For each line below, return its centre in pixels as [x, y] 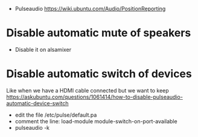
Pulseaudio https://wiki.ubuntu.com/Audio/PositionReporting [90, 9]
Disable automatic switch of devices [99, 74]
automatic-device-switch [37, 103]
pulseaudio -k [32, 127]
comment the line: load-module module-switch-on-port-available [96, 121]
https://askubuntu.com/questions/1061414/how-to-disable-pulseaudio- [94, 97]
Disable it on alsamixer [43, 49]
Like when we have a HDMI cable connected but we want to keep [88, 90]
